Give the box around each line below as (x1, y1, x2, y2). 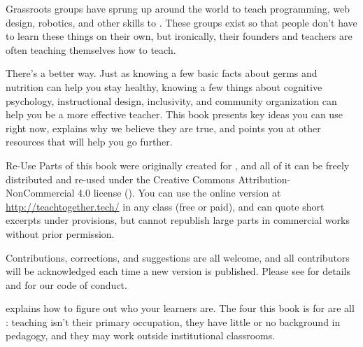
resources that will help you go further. (6, 134, 173, 149)
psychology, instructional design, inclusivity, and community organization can (6, 93, 337, 108)
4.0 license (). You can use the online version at (78, 185, 281, 200)
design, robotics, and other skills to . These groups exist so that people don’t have (6, 15, 357, 29)
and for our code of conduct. (6, 277, 127, 292)
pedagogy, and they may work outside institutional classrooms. (6, 328, 276, 343)
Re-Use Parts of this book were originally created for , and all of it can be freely (6, 157, 350, 172)
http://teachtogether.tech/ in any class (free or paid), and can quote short (6, 199, 325, 213)
